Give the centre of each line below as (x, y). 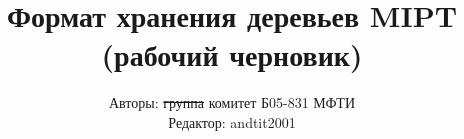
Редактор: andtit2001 (232, 121)
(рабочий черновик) (232, 54)
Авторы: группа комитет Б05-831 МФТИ (232, 102)
